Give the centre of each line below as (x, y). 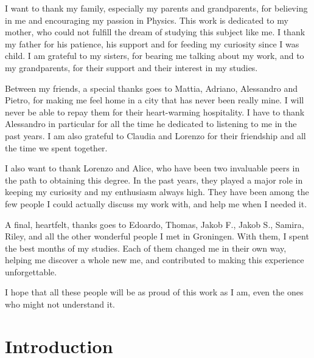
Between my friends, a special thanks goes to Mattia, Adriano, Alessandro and (152, 88)
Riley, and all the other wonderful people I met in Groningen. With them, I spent (157, 236)
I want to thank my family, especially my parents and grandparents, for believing (156, 8)
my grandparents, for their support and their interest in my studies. (131, 67)
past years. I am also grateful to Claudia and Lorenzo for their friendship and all (155, 135)
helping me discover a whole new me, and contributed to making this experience (155, 260)
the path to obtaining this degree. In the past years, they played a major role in (154, 180)
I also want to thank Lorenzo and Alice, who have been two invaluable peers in (152, 168)
